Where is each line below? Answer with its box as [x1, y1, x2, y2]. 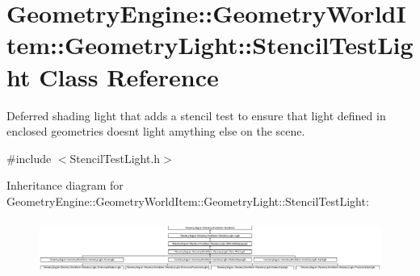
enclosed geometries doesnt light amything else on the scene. [6, 123, 305, 140]
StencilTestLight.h [69, 149, 161, 166]
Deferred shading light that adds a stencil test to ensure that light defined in [6, 107, 386, 123]
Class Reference [39, 60, 219, 93]
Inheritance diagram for [6, 177, 124, 194]
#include [6, 149, 52, 166]
